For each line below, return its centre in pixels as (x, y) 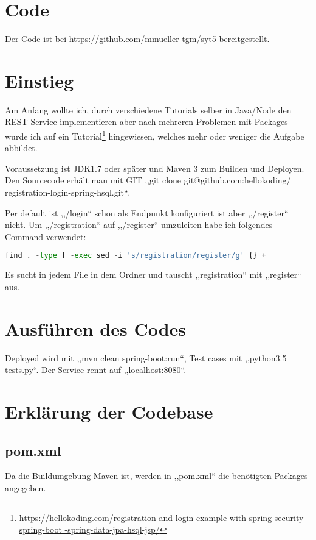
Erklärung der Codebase (109, 411)
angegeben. (26, 487)
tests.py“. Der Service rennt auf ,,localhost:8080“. (96, 370)
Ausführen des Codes (96, 328)
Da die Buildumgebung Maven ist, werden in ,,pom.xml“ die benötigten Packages (156, 476)
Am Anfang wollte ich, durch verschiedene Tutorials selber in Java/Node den (148, 109)
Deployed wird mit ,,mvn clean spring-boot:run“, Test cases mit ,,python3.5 (146, 357)
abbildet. (21, 148)
